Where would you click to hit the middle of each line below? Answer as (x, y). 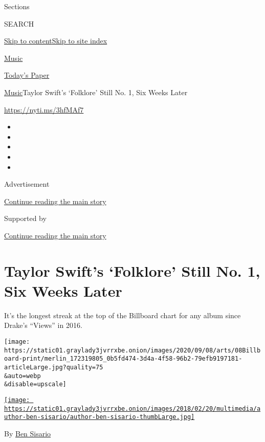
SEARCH (19, 23)
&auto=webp (23, 376)
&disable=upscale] (35, 384)
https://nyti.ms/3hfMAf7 (44, 109)
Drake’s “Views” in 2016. (43, 325)
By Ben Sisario (28, 433)
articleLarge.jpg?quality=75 (54, 367)
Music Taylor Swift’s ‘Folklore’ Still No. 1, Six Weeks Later (96, 92)
